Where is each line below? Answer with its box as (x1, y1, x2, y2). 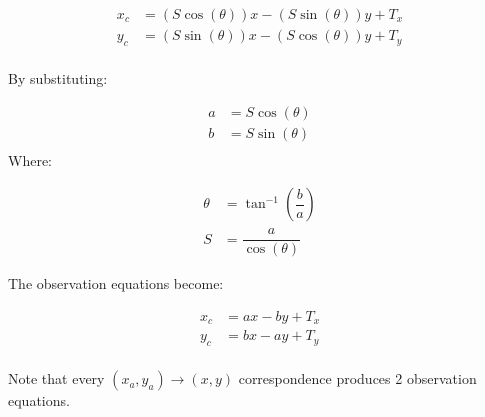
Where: (8, 149, 52, 170)
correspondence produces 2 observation (238, 368, 477, 389)
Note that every (8, 368, 105, 389)
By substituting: (8, 67, 108, 88)
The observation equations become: (8, 273, 224, 294)
